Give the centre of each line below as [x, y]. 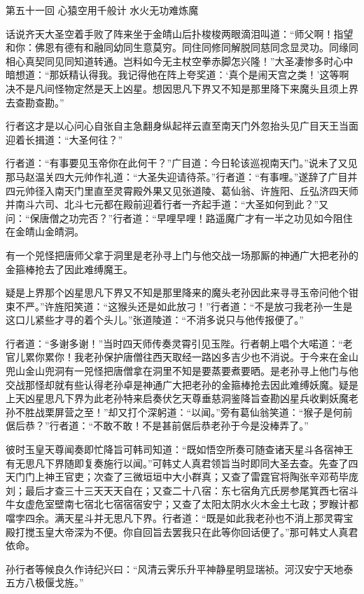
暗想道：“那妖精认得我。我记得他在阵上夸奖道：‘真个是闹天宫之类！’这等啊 [177, 75]
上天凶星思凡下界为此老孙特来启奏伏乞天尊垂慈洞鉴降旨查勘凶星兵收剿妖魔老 [182, 398]
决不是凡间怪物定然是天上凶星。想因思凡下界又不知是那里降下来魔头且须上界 [182, 88]
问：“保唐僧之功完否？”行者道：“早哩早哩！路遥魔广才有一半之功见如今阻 [174, 217]
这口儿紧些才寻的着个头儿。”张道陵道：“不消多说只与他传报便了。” [155, 320]
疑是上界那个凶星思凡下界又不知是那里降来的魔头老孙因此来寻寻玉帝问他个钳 [182, 292]
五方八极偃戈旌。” [45, 582]
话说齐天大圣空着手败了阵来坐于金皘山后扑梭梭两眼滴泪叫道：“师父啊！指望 [180, 33]
